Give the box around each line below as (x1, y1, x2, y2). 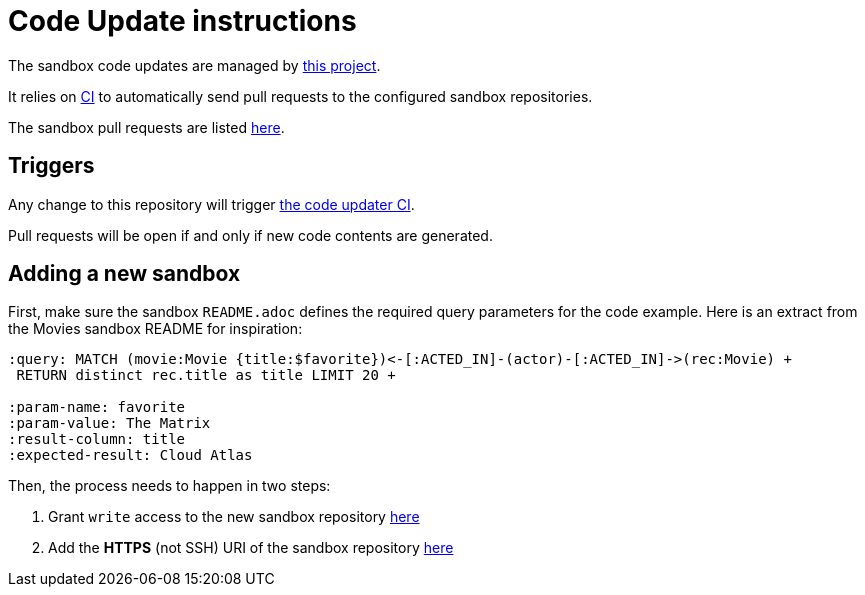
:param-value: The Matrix (8, 415, 211, 432)
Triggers (8, 153, 95, 179)
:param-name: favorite (8, 399, 186, 416)
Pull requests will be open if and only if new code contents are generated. (8, 226, 493, 244)
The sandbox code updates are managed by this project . (8, 56, 381, 74)
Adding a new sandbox (8, 261, 241, 287)
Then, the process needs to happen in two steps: (8, 477, 331, 495)
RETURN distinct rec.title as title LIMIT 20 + (16, 367, 396, 384)
